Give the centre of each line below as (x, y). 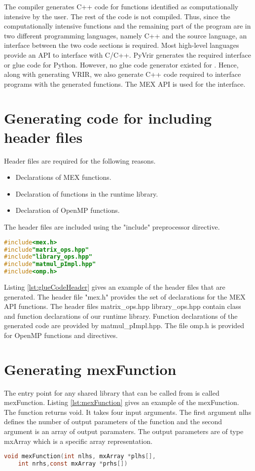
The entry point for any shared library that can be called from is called (112, 392)
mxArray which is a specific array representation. (78, 441)
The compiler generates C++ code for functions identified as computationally (121, 6)
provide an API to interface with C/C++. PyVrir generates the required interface (127, 54)
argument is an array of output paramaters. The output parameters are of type (124, 431)
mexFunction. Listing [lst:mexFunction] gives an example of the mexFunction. (122, 402)
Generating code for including (108, 118)
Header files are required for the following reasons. (80, 160)
